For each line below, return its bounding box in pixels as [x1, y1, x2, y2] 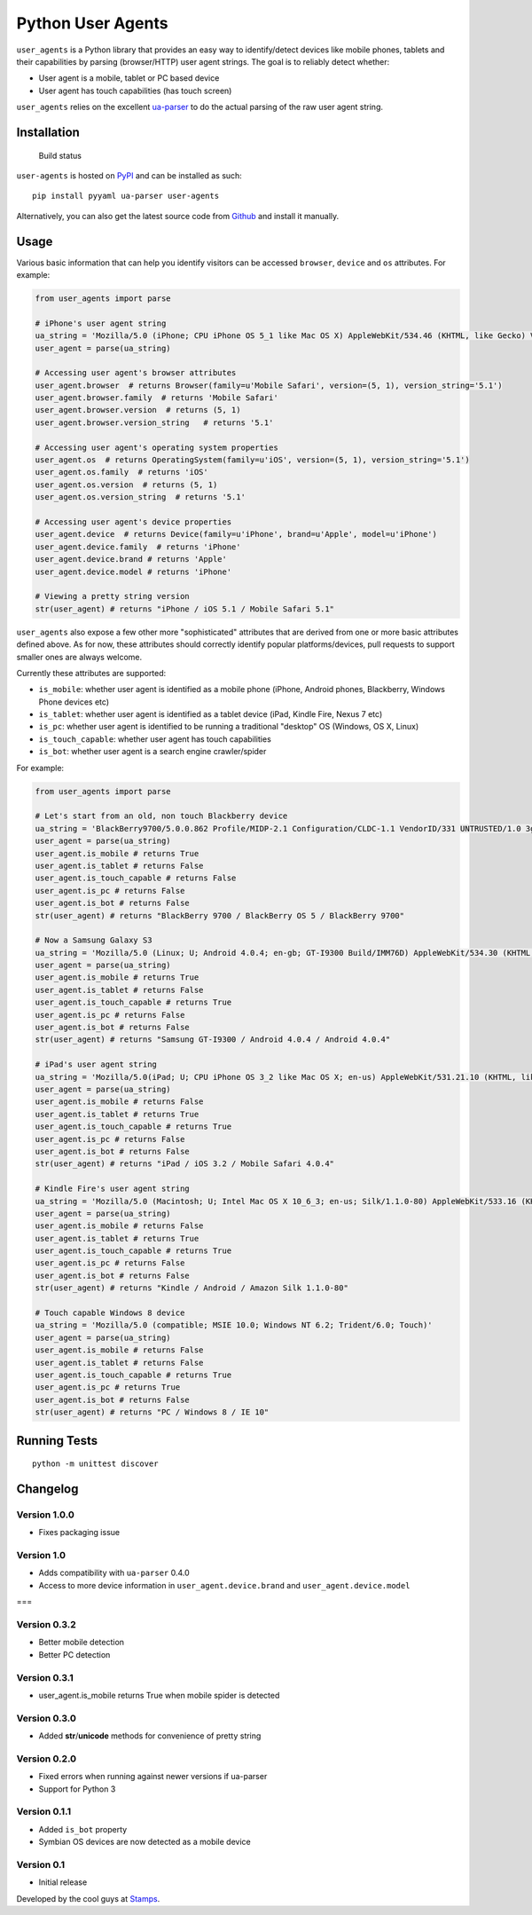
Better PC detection [38, 1649, 111, 1659]
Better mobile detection [38, 1637, 124, 1648]
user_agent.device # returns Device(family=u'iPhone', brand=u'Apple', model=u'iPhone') [35, 529, 438, 540]
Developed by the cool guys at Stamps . [16, 1893, 160, 1903]
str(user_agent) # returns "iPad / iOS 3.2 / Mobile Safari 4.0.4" [35, 1159, 335, 1169]
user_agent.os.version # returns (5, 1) [35, 479, 218, 490]
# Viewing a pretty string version [35, 591, 190, 602]
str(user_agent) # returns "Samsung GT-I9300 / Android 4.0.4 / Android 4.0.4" [35, 1035, 391, 1044]
